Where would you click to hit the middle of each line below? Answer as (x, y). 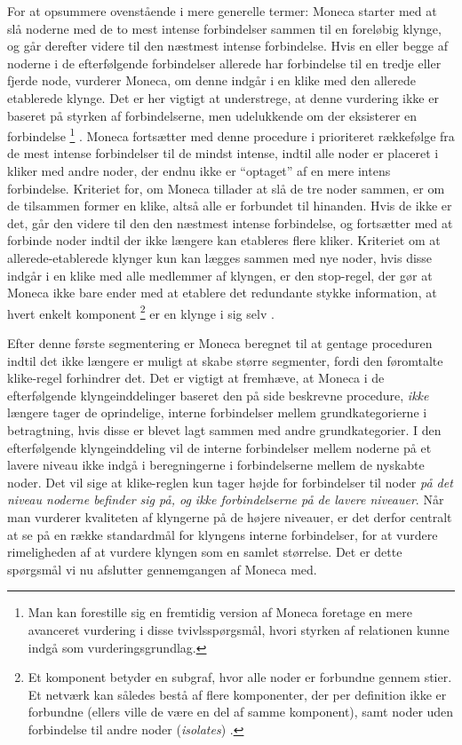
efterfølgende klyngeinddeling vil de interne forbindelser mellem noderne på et (219, 447)
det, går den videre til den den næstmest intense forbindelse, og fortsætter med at (230, 222)
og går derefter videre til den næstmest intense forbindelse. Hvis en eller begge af (228, 46)
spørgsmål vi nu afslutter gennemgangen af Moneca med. (162, 569)
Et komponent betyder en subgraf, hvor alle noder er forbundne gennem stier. (240, 677)
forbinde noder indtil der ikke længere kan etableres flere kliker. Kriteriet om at (224, 240)
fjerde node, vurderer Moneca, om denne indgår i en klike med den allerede (211, 80)
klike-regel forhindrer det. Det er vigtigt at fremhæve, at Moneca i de (196, 378)
